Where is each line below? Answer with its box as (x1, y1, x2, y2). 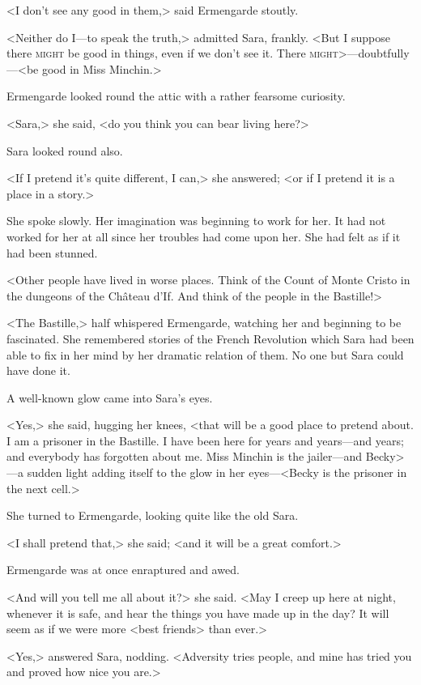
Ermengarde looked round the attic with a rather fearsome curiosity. (6, 87, 346, 104)
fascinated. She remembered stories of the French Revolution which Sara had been (6, 330, 415, 347)
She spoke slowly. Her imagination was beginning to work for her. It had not (6, 212, 386, 229)
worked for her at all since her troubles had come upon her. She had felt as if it (6, 228, 401, 245)
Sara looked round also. (6, 142, 123, 159)
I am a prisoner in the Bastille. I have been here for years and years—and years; (6, 432, 404, 449)
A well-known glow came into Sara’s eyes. (6, 389, 213, 406)
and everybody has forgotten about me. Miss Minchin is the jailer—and (6, 448, 363, 465)
